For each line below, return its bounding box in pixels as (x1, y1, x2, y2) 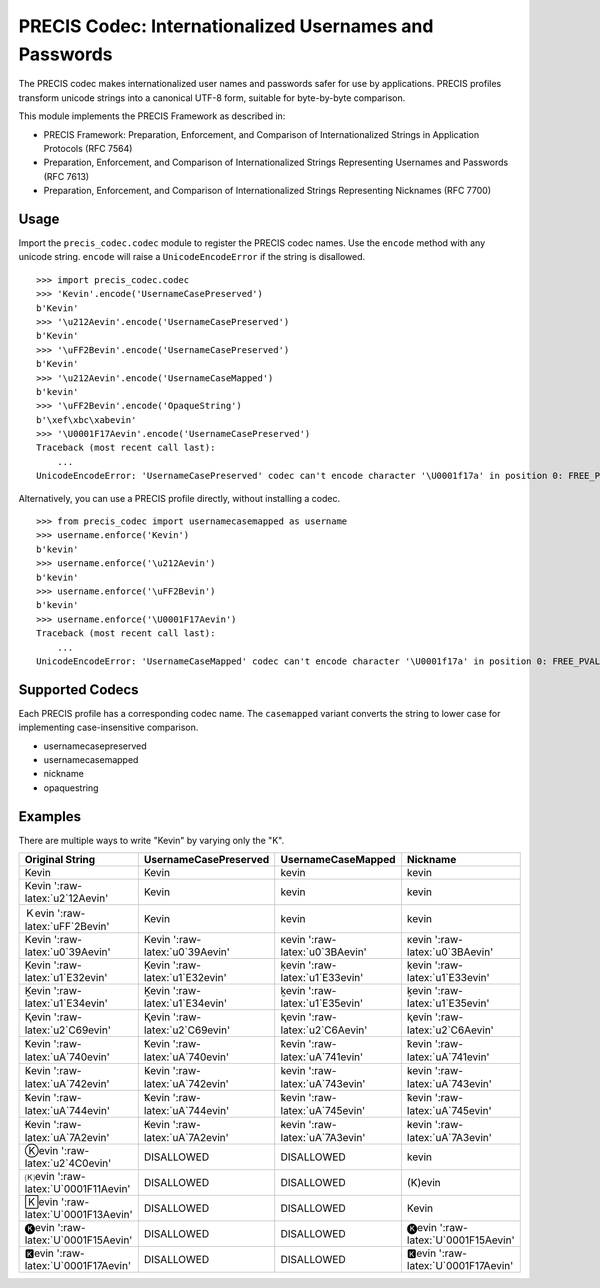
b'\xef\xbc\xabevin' (36, 414, 137, 425)
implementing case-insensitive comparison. (18, 721, 199, 734)
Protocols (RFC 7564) (43, 142, 133, 154)
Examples (18, 808, 82, 825)
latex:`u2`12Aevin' (24, 891, 109, 905)
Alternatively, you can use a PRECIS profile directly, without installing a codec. (18, 492, 341, 504)
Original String (24, 853, 96, 867)
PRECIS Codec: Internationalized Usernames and (18, 15, 434, 37)
